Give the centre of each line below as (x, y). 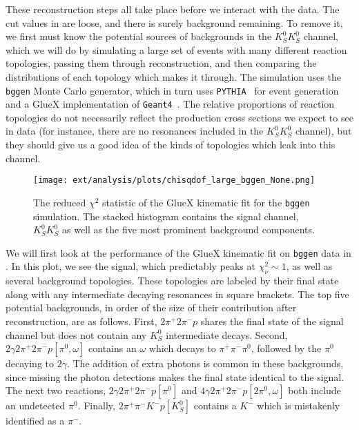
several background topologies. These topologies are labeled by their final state (172, 281)
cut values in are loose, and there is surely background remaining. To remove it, (174, 22)
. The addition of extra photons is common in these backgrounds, (205, 363)
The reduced (60, 202)
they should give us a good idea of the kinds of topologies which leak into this (171, 145)
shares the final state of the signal (272, 321)
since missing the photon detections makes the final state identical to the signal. (175, 377)
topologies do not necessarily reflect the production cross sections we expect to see (179, 117)
